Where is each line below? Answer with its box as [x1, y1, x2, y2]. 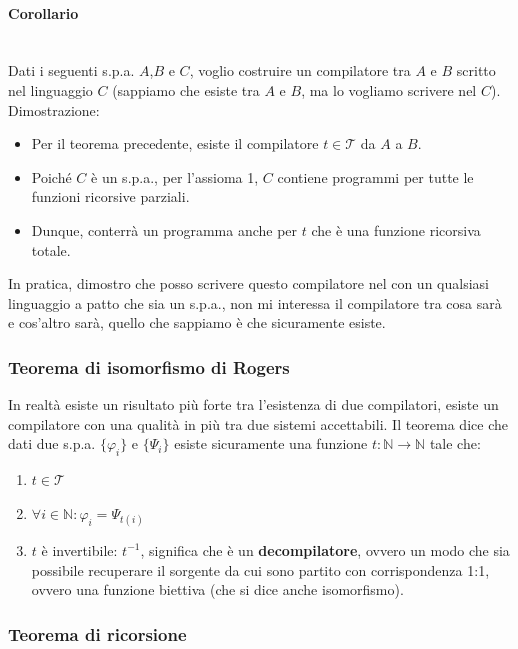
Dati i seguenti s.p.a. [8, 60, 135, 81]
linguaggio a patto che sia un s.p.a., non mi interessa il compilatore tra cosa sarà [8, 292, 502, 313]
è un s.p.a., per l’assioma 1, [91, 166, 259, 187]
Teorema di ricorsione [8, 621, 187, 646]
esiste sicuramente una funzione [174, 433, 368, 454]
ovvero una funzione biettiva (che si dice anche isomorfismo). [31, 579, 404, 600]
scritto [456, 60, 496, 81]
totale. [31, 239, 71, 260]
